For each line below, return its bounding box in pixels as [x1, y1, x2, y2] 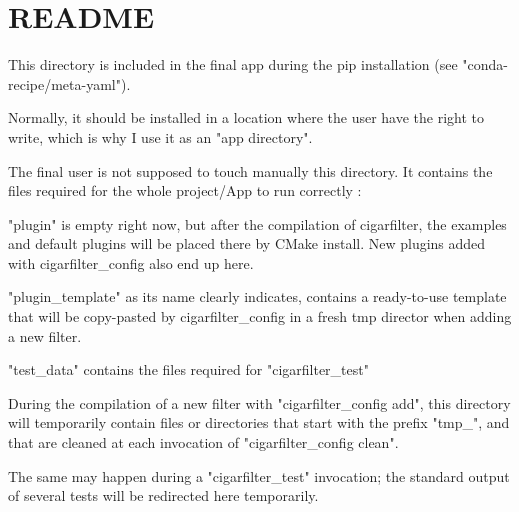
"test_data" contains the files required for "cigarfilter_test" [8, 359, 369, 380]
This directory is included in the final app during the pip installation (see [8, 54, 458, 75]
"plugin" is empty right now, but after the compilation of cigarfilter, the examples [8, 213, 507, 234]
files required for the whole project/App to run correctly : [8, 180, 362, 201]
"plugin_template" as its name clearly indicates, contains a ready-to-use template [8, 286, 507, 307]
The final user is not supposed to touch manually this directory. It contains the [8, 160, 493, 181]
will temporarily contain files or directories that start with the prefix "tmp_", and [8, 412, 510, 433]
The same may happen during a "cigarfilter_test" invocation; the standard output [8, 465, 510, 486]
